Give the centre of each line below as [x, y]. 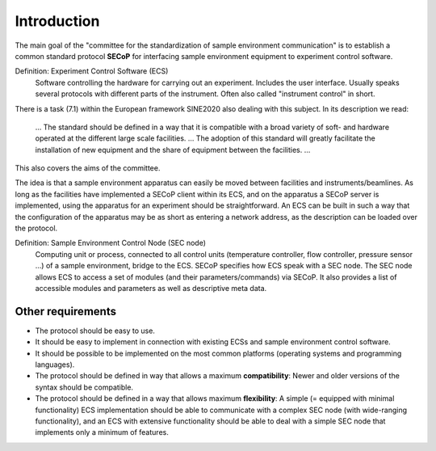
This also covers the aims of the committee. [88, 168]
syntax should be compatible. [84, 387]
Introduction [57, 21]
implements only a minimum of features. [102, 432]
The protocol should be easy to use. [95, 331]
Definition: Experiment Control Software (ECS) [92, 71]
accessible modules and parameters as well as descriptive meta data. [151, 288]
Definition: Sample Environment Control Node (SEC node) [110, 243]
